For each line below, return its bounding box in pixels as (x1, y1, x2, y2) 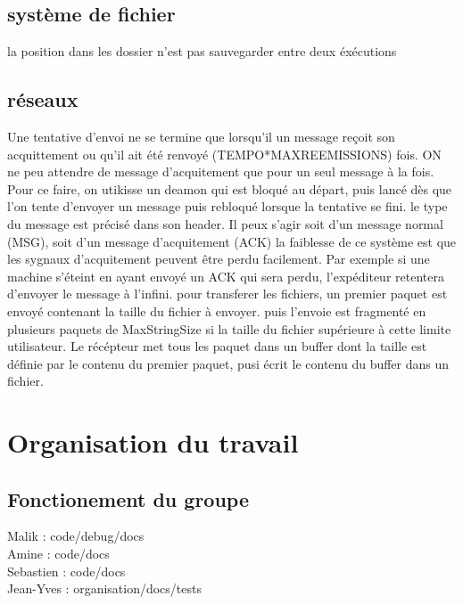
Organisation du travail (7, 424, 299, 461)
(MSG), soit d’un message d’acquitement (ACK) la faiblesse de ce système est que (7, 232, 457, 250)
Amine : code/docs (7, 544, 110, 563)
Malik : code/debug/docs (7, 526, 145, 545)
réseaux (7, 86, 79, 113)
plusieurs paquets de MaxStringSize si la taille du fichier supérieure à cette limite (7, 319, 451, 338)
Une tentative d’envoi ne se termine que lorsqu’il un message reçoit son (7, 127, 395, 145)
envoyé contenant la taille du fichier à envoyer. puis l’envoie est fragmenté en (7, 301, 426, 320)
